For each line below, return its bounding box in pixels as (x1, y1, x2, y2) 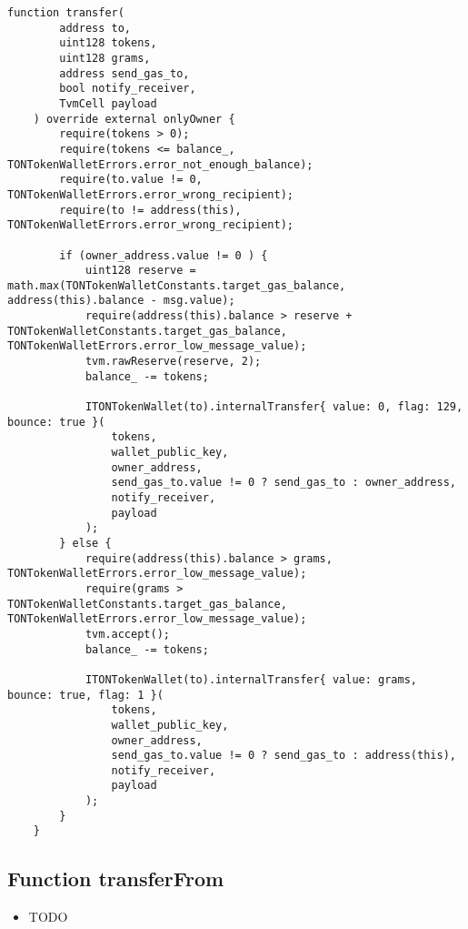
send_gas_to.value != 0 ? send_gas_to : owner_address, (111, 476, 456, 490)
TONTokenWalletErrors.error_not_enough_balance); (7, 157, 314, 171)
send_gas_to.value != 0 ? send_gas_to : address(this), (111, 749, 456, 762)
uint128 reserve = (85, 264, 196, 278)
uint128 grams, (59, 51, 151, 65)
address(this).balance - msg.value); (7, 294, 235, 308)
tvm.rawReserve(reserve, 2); (85, 355, 262, 369)
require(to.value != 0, (59, 173, 203, 187)
